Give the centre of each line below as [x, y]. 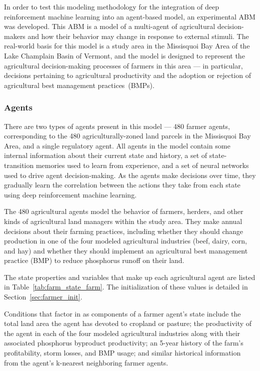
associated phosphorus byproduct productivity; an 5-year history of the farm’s [124, 343]
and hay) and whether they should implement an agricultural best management [126, 250]
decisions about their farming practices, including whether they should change [124, 231]
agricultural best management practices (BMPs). [79, 85]
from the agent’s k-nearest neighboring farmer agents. [86, 362]
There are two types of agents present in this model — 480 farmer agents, [117, 126]
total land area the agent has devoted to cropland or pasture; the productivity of [128, 323]
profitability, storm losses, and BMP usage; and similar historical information [122, 353]
